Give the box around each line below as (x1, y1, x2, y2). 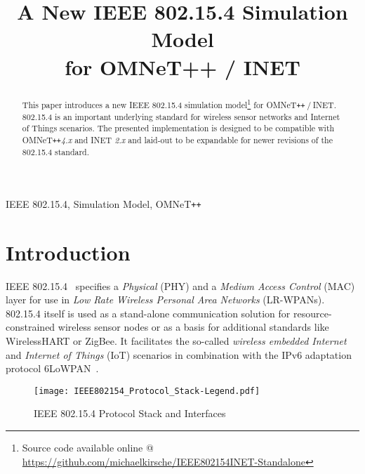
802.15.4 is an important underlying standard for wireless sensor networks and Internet (22, 110, 340, 122)
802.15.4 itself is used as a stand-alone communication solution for (6, 305, 291, 320)
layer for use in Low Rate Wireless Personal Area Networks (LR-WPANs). (6, 292, 325, 307)
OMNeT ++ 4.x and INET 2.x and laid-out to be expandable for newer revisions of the (22, 133, 333, 145)
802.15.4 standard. (22, 146, 90, 158)
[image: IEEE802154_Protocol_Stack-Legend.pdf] (34, 386, 260, 396)
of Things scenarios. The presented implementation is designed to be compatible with (22, 122, 335, 134)
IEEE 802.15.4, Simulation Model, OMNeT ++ (6, 196, 201, 211)
